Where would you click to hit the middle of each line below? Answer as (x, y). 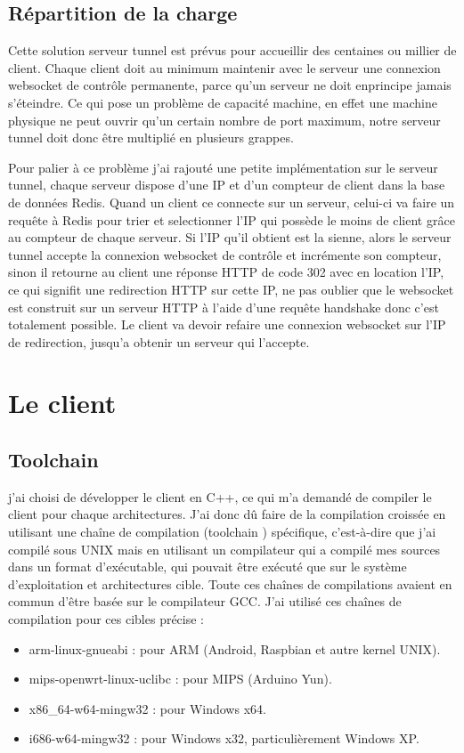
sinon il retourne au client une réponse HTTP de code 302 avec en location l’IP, (226, 272)
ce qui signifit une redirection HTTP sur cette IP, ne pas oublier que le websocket (231, 289)
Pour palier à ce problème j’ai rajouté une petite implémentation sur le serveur (223, 167)
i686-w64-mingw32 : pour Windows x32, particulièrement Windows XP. (224, 738)
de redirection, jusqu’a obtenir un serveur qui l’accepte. (159, 341)
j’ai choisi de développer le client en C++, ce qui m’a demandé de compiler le (220, 496)
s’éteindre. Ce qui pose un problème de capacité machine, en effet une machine (223, 102)
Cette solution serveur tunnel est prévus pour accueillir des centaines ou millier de (232, 50)
